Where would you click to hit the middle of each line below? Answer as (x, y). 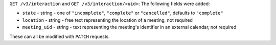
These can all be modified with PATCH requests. (60, 36)
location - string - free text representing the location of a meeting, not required (107, 20)
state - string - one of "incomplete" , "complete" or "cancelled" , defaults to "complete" (123, 13)
